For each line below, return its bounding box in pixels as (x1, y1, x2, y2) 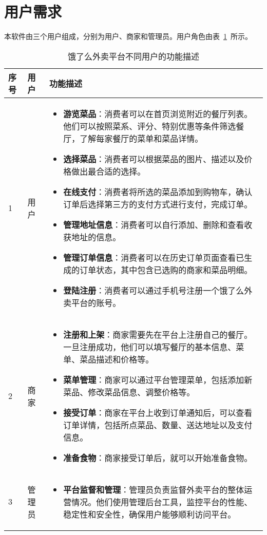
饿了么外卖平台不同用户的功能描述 (67, 50, 199, 62)
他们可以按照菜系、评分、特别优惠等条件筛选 (63, 120, 236, 132)
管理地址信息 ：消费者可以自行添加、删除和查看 (63, 218, 244, 231)
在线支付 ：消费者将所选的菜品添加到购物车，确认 (63, 185, 253, 198)
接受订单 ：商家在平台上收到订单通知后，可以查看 (63, 406, 253, 418)
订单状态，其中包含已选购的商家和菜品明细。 (80, 263, 253, 276)
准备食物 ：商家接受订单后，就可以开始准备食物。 (63, 451, 253, 464)
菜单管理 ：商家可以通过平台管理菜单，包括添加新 (63, 373, 253, 386)
